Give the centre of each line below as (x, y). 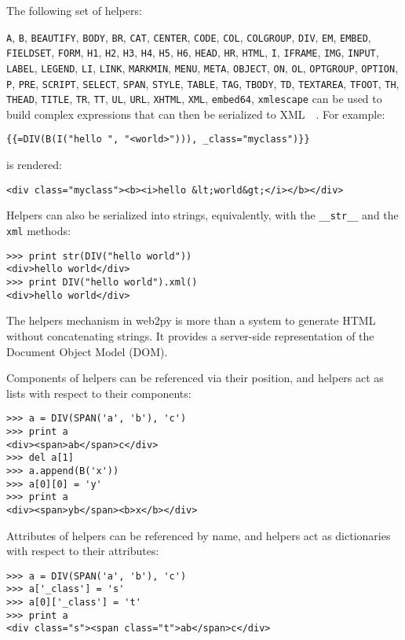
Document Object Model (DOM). (87, 351)
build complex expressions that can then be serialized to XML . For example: (196, 114)
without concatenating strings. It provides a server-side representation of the (190, 335)
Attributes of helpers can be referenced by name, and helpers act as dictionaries (199, 535)
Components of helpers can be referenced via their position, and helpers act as (195, 378)
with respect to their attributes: (83, 551)
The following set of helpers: (74, 10)
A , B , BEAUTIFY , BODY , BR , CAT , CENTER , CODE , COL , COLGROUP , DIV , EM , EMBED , (189, 37)
